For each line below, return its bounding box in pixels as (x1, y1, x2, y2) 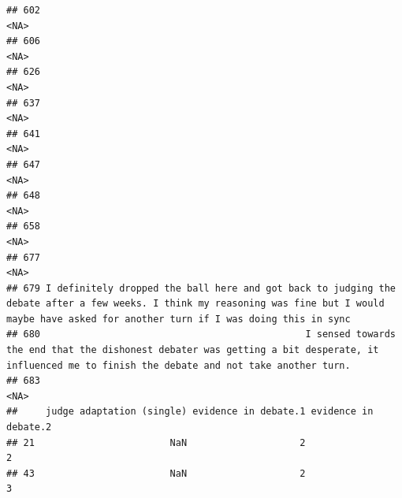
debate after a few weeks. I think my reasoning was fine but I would (6, 298, 385, 310)
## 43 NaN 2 (6, 467, 306, 479)
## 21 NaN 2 (6, 437, 306, 448)
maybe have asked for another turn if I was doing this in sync (6, 313, 351, 325)
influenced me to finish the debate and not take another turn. (6, 359, 351, 371)
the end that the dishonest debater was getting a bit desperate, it (6, 344, 379, 356)
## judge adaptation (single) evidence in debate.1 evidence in (6, 406, 374, 418)
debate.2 (6, 422, 52, 433)
